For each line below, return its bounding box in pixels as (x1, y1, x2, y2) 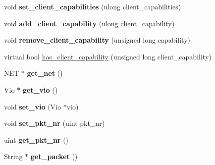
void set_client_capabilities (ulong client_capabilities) (4, 1, 181, 11)
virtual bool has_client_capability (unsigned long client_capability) (4, 51, 212, 61)
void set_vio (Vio (4, 101, 61, 111)
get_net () (27, 68, 63, 78)
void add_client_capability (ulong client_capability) (4, 18, 175, 28)
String (4, 151, 23, 162)
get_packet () (30, 151, 78, 162)
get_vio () (22, 84, 58, 95)
